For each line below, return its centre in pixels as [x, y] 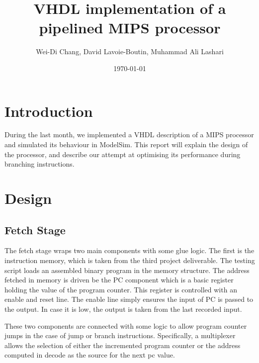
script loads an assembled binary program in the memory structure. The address [127, 270]
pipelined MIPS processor [130, 28]
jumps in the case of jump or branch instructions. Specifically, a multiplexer [120, 335]
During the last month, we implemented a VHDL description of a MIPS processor [129, 135]
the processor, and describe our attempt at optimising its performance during [123, 154]
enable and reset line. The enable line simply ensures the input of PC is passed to [129, 299]
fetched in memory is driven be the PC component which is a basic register [119, 280]
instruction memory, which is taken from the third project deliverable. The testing [130, 260]
